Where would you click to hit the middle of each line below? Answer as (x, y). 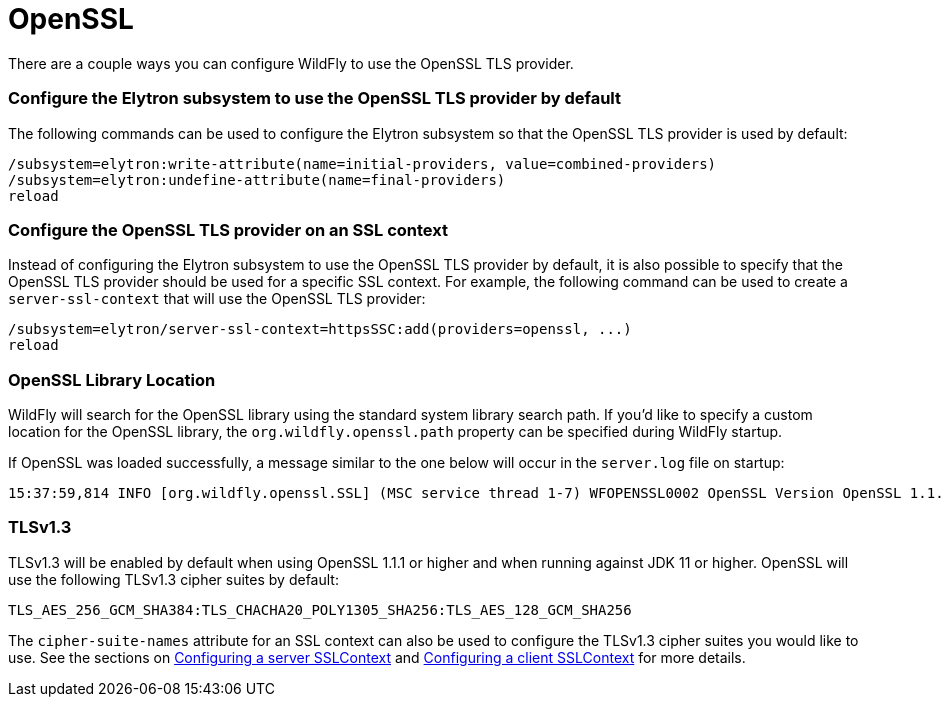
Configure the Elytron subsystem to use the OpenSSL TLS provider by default (315, 98)
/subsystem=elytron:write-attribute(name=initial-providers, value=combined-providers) (362, 163)
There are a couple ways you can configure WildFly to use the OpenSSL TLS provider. (291, 63)
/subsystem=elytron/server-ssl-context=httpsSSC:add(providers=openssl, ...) (320, 329)
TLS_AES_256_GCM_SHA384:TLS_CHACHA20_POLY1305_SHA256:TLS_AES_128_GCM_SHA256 (320, 609)
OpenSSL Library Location (112, 379)
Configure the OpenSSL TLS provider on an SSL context (228, 229)
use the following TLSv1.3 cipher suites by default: (173, 579)
